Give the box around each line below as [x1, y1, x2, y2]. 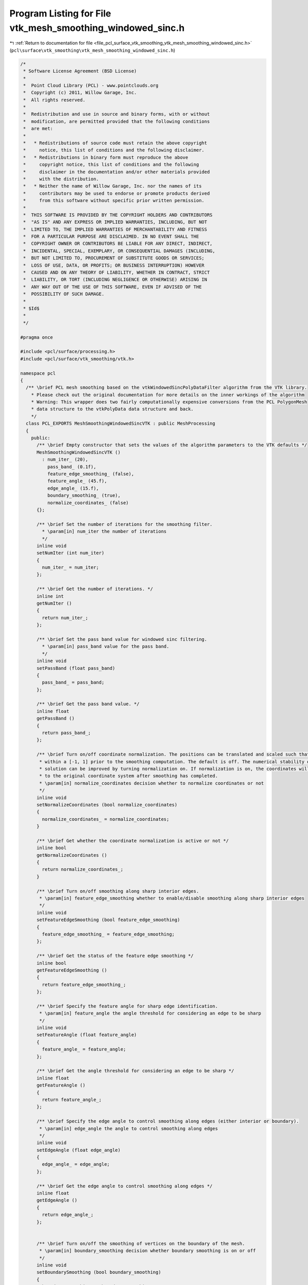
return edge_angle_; [42, 1212, 94, 1218]
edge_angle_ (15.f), [47, 485, 100, 491]
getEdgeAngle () [36, 1198, 78, 1203]
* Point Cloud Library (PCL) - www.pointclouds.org [23, 82, 159, 88]
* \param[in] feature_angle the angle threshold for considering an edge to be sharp [39, 1011, 261, 1016]
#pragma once [20, 334, 53, 340]
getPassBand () [36, 715, 75, 722]
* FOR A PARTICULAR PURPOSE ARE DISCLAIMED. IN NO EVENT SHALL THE [23, 234, 199, 240]
